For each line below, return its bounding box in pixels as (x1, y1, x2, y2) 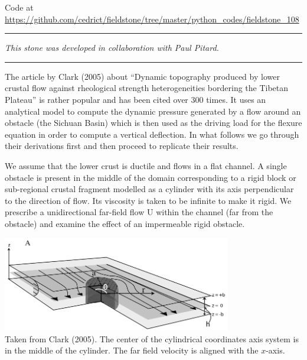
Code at (5, 1, 34, 13)
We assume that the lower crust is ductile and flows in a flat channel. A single (5, 159, 287, 171)
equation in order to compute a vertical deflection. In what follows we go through (5, 128, 299, 140)
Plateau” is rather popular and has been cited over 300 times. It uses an (5, 93, 266, 105)
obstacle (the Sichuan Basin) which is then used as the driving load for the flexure (5, 116, 302, 129)
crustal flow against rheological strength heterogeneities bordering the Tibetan (5, 82, 289, 94)
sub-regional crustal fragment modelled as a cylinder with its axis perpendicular (5, 183, 294, 195)
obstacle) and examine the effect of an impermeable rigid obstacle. (5, 217, 245, 229)
